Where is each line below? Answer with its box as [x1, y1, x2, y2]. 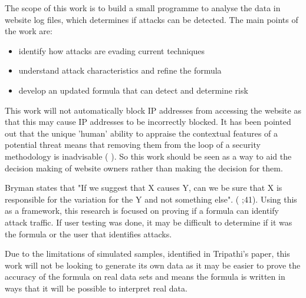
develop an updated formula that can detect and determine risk [18, 84, 248, 96]
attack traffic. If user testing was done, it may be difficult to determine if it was [5, 216, 292, 228]
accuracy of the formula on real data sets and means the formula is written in [5, 270, 285, 283]
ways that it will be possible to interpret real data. [5, 282, 187, 294]
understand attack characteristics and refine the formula [18, 64, 222, 77]
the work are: [5, 25, 52, 37]
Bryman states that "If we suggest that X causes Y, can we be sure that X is [5, 181, 282, 194]
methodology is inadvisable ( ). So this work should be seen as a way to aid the [5, 150, 292, 162]
